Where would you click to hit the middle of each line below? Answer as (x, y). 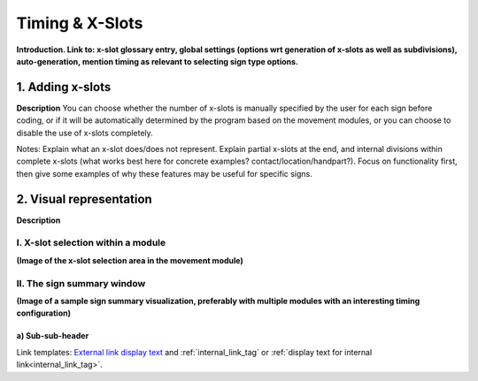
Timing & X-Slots (80, 23)
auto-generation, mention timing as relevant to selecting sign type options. (158, 61)
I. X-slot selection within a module (91, 243)
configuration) (43, 313)
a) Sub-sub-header (53, 336)
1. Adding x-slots (64, 87)
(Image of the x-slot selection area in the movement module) (130, 260)
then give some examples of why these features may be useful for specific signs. (165, 173)
